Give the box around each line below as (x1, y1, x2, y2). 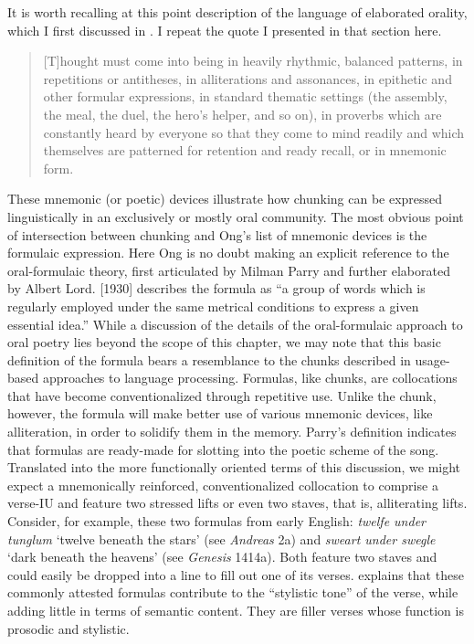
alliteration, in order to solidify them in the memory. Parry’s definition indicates (7, 422, 457, 441)
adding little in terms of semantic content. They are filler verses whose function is (7, 601, 464, 619)
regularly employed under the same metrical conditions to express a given (7, 296, 419, 315)
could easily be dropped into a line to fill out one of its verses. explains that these (7, 565, 464, 584)
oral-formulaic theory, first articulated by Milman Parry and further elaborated (7, 260, 450, 280)
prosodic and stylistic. (7, 618, 130, 638)
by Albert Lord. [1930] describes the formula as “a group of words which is (7, 279, 426, 298)
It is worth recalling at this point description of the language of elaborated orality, (7, 3, 468, 21)
